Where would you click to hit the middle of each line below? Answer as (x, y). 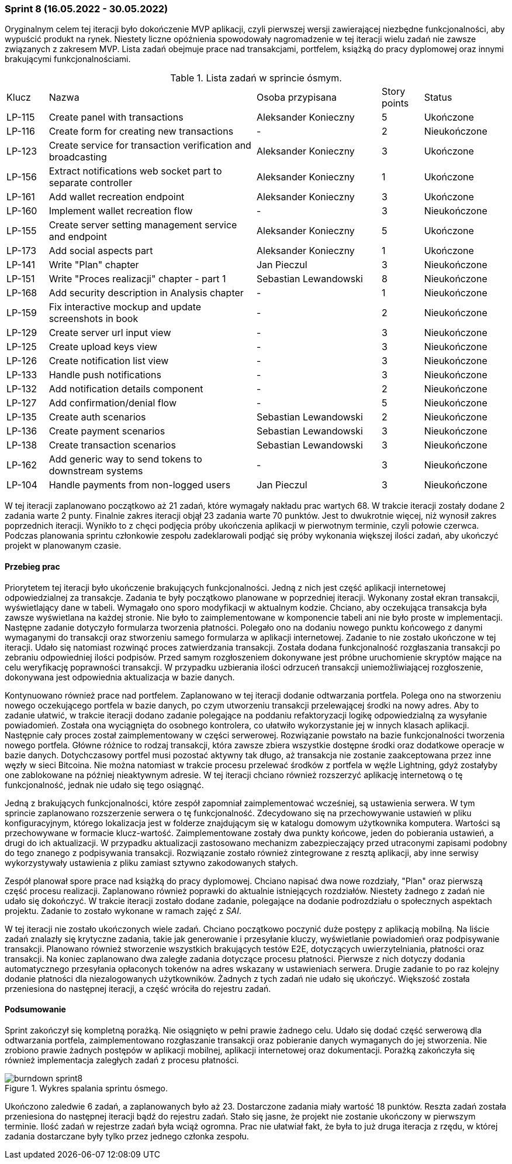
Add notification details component (126, 389)
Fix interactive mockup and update (125, 307)
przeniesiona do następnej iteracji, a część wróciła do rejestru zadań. (138, 988)
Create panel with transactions (116, 117)
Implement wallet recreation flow (121, 211)
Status (438, 97)
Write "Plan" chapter (94, 265)
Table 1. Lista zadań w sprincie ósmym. (256, 78)
